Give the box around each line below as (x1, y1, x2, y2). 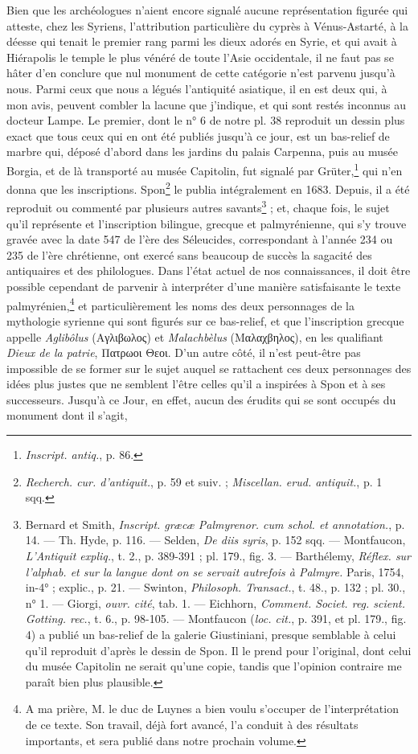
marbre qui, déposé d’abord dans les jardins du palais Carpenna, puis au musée (6, 143, 398, 160)
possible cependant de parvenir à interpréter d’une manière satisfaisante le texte (6, 278, 401, 295)
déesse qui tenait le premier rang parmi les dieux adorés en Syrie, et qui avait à (6, 33, 397, 50)
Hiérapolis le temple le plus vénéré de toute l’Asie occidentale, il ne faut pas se (6, 48, 394, 65)
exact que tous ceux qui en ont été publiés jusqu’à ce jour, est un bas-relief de (6, 127, 390, 144)
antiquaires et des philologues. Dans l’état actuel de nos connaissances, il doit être (6, 262, 411, 279)
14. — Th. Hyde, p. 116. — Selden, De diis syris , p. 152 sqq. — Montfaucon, (25, 531, 406, 548)
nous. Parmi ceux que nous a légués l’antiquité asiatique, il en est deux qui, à (6, 80, 387, 96)
